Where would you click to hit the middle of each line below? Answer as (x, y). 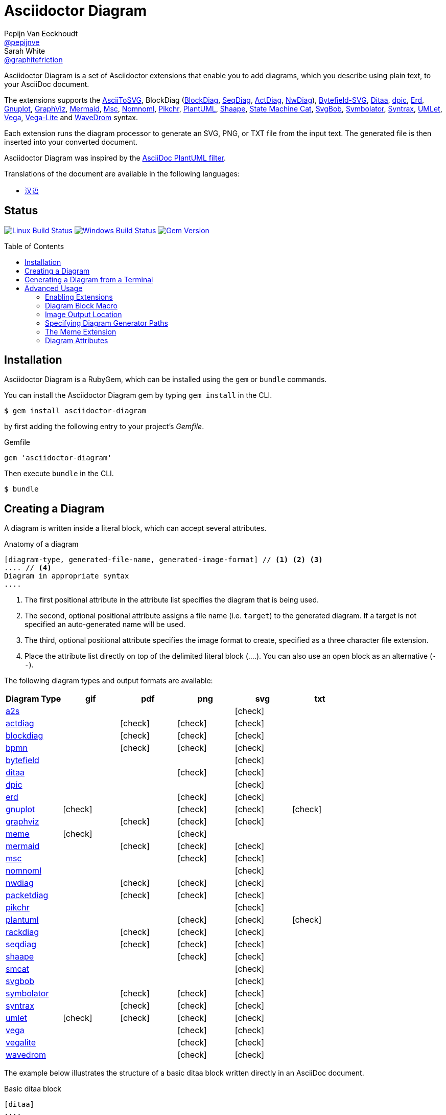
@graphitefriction (33, 59)
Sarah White (25, 51)
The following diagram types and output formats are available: (109, 681)
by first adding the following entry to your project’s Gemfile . (104, 427)
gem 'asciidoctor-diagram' (58, 458)
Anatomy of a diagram (41, 544)
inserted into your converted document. (71, 142)
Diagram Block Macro (81, 305)
